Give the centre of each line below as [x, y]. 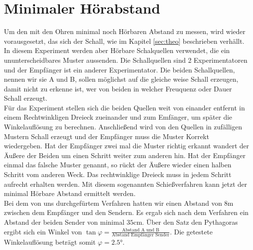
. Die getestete [191, 231]
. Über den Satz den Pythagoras [190, 222]
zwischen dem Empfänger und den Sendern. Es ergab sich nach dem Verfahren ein [126, 212]
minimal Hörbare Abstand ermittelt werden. [70, 193]
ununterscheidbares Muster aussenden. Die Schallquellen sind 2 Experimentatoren [126, 60]
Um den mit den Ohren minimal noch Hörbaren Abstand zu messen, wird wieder [125, 31]
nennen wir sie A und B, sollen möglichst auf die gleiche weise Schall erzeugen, [121, 79]
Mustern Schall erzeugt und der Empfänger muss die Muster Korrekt [107, 136]
